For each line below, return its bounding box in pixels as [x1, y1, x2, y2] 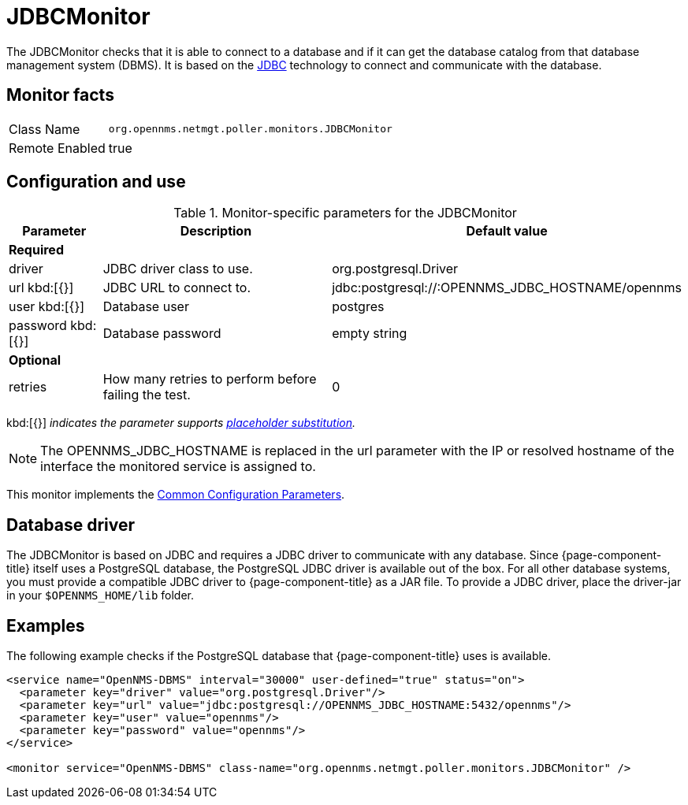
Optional [9, 352, 61, 369]
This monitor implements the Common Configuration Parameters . [6, 488, 345, 502]
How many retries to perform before [102, 371, 317, 388]
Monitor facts [6, 85, 114, 106]
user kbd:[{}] [9, 299, 85, 315]
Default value [466, 223, 548, 239]
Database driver [6, 514, 136, 535]
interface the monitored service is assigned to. [40, 458, 316, 475]
